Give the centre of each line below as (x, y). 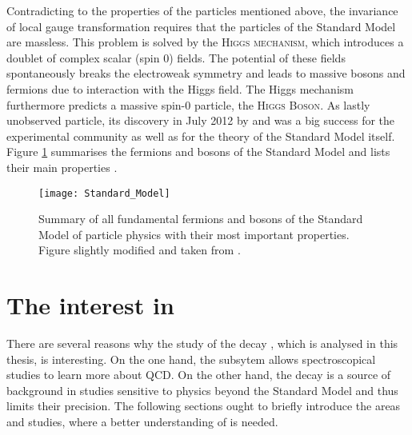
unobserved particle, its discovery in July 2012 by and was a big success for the (201, 120)
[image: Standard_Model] (104, 193)
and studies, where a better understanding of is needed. (142, 422)
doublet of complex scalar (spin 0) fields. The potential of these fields (176, 57)
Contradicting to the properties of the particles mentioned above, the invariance (202, 10)
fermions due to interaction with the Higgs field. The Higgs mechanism (180, 88)
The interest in (90, 305)
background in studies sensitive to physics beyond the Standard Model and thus (202, 390)
